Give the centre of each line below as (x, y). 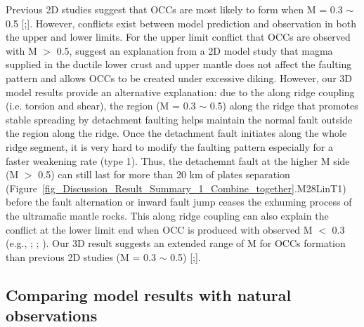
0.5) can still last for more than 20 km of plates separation (164, 174)
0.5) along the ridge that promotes (284, 106)
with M (21, 50)
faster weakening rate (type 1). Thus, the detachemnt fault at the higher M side (178, 160)
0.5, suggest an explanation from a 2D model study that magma (195, 50)
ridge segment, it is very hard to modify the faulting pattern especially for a (169, 146)
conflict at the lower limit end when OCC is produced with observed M (159, 229)
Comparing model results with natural (149, 294)
